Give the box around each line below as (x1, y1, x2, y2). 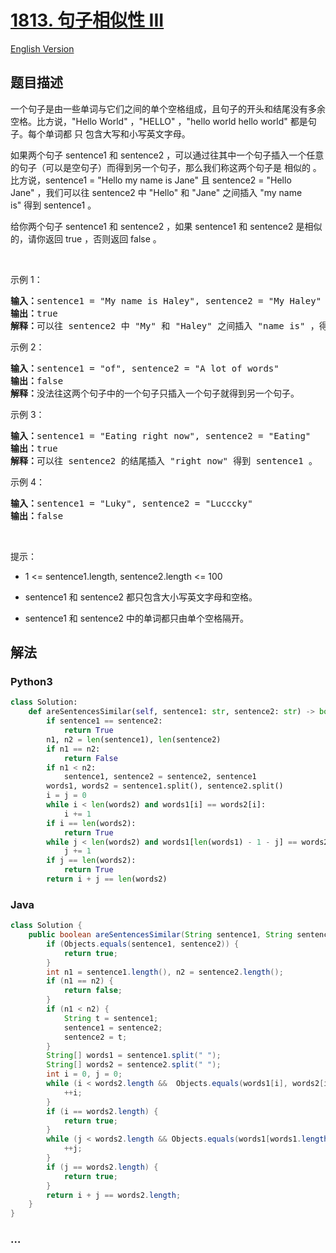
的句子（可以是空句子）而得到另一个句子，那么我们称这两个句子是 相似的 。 (10, 161, 322, 173)
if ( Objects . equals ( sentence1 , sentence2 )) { (46, 939, 240, 949)
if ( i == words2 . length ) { (46, 1106, 159, 1116)
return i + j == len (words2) (46, 874, 168, 885)
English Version (10, 42, 75, 55)
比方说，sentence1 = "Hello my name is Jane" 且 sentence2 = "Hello (10, 174, 292, 186)
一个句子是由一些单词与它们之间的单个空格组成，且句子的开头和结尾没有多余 (10, 102, 326, 115)
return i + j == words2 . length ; (46, 1190, 182, 1200)
